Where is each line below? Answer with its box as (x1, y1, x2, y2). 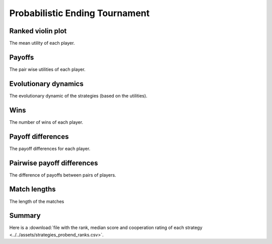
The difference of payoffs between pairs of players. (9, 172, 116, 178)
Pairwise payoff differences (9, 158, 98, 167)
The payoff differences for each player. (9, 145, 91, 151)
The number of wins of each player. (9, 119, 83, 125)
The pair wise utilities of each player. (9, 66, 86, 72)
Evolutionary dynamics (9, 79, 84, 88)
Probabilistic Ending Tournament (9, 8, 150, 19)
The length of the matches (9, 198, 64, 204)
